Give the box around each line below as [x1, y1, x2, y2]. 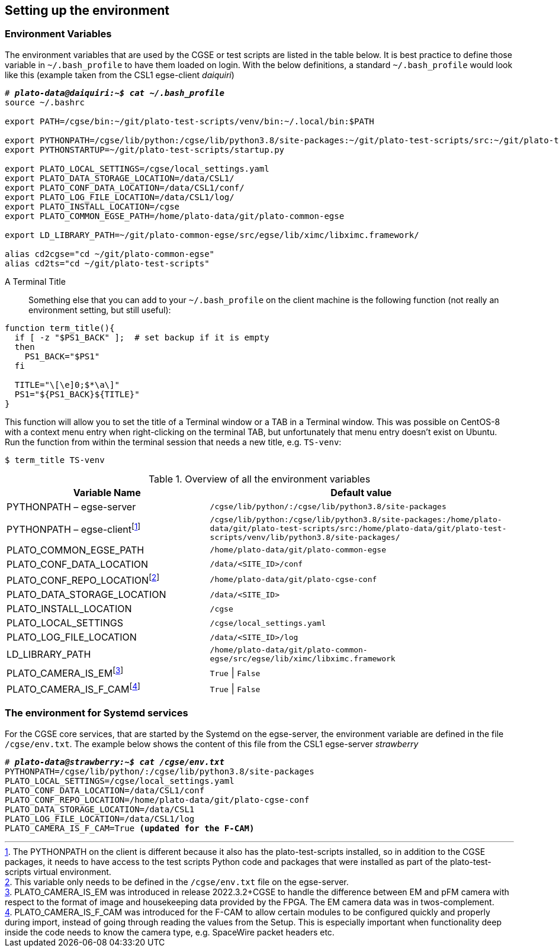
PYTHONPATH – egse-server [7, 500, 136, 513]
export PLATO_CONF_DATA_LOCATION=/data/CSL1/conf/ [5, 182, 245, 192]
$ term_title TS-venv [5, 455, 105, 465]
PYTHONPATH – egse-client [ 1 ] [7, 521, 141, 535]
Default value [330, 486, 392, 498]
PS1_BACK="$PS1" [24, 351, 100, 361]
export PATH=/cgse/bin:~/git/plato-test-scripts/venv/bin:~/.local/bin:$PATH [5, 116, 374, 126]
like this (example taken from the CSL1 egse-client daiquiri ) [5, 69, 234, 80]
